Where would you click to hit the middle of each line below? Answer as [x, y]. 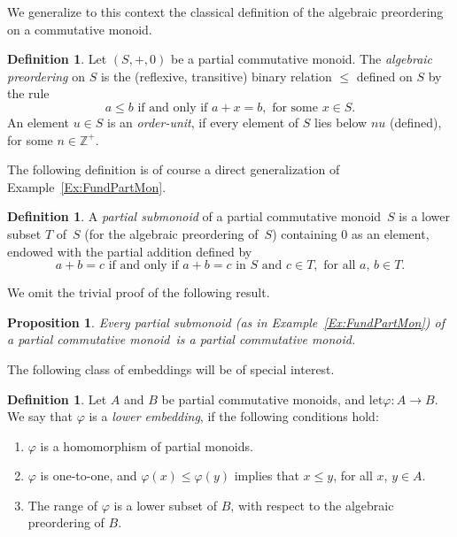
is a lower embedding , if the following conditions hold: [234, 416]
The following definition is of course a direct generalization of [174, 169]
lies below [341, 122]
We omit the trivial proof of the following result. [139, 292]
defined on [384, 76]
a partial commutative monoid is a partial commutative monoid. [182, 339]
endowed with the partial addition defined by [130, 251]
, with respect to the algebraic [312, 505]
